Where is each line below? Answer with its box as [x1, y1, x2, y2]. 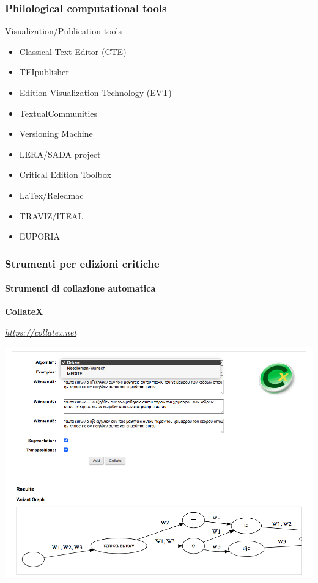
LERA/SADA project [19, 147, 101, 160]
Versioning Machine [19, 127, 93, 140]
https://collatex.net [5, 325, 77, 338]
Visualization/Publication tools [5, 24, 122, 37]
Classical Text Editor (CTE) [19, 45, 127, 57]
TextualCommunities [19, 106, 98, 119]
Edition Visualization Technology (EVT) [19, 86, 172, 98]
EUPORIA [19, 230, 61, 243]
